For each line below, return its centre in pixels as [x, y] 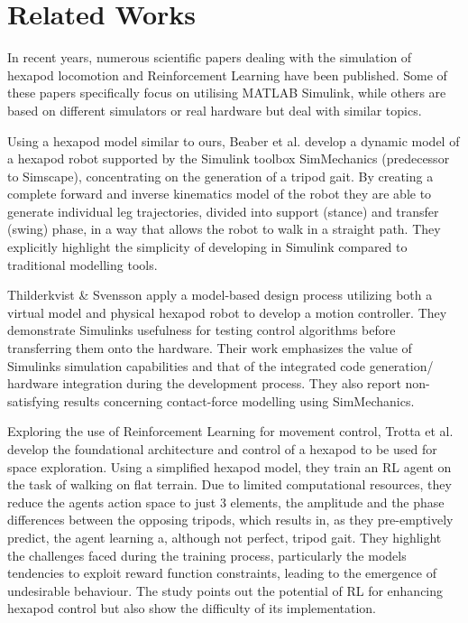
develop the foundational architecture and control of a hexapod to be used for [222, 449]
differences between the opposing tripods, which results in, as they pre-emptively [230, 520]
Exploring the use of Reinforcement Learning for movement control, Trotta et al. [230, 431]
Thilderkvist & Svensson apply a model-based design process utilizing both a [220, 295]
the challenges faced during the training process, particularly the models [207, 555]
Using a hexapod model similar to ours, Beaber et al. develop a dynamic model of [234, 140]
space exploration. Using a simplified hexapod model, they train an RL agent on [229, 466]
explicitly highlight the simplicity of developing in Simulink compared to [207, 247]
